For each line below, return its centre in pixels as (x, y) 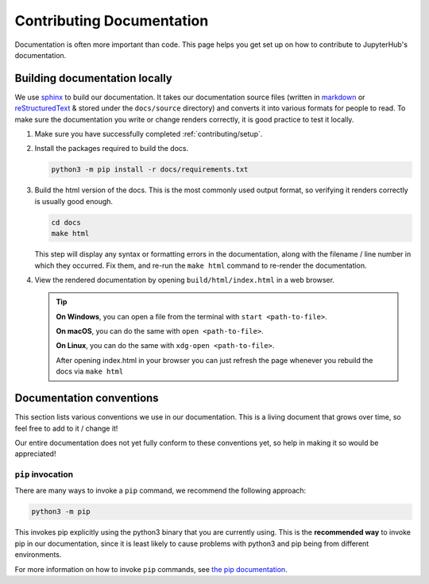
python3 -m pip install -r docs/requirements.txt (150, 170)
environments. (38, 555)
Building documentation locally (93, 78)
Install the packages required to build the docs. (112, 149)
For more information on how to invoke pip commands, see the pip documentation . (151, 569)
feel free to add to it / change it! (66, 428)
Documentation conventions (87, 398)
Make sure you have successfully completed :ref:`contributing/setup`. (149, 134)
